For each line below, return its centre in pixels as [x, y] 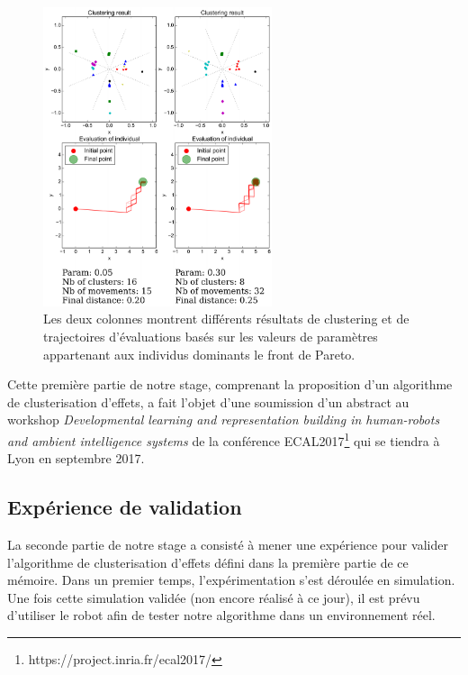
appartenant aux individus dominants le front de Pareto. [199, 354]
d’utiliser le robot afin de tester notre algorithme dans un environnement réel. [221, 615]
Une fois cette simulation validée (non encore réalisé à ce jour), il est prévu [214, 597]
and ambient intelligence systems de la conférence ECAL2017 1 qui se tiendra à [224, 439]
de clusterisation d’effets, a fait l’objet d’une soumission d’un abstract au [208, 401]
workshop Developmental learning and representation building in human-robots [224, 420]
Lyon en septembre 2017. [76, 458]
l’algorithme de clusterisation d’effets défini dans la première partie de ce [208, 562]
